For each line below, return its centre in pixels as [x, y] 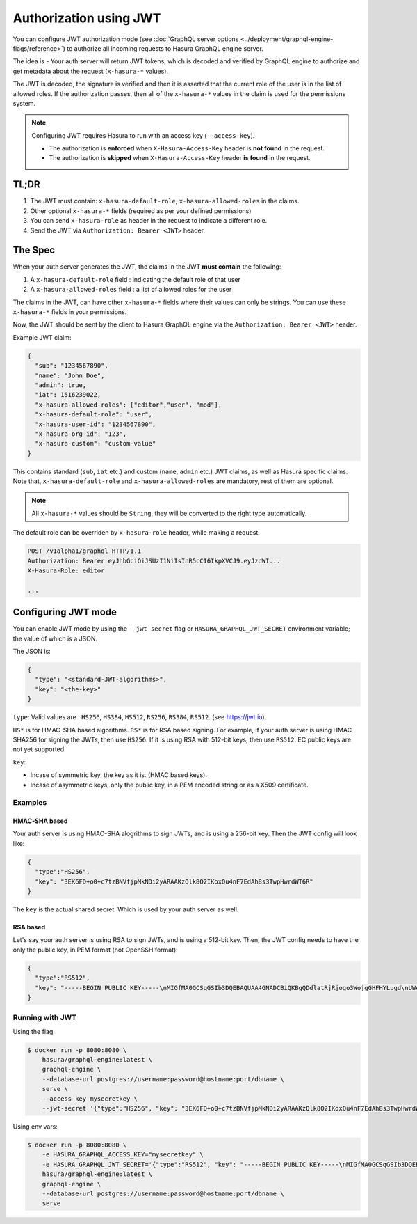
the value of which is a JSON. [55, 638]
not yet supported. [39, 749]
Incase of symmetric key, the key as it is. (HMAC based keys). [119, 775]
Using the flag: [34, 1031]
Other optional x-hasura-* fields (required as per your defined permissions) [141, 211]
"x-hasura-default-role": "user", [94, 415]
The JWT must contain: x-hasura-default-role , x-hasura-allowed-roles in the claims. [165, 201]
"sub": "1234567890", [72, 366]
